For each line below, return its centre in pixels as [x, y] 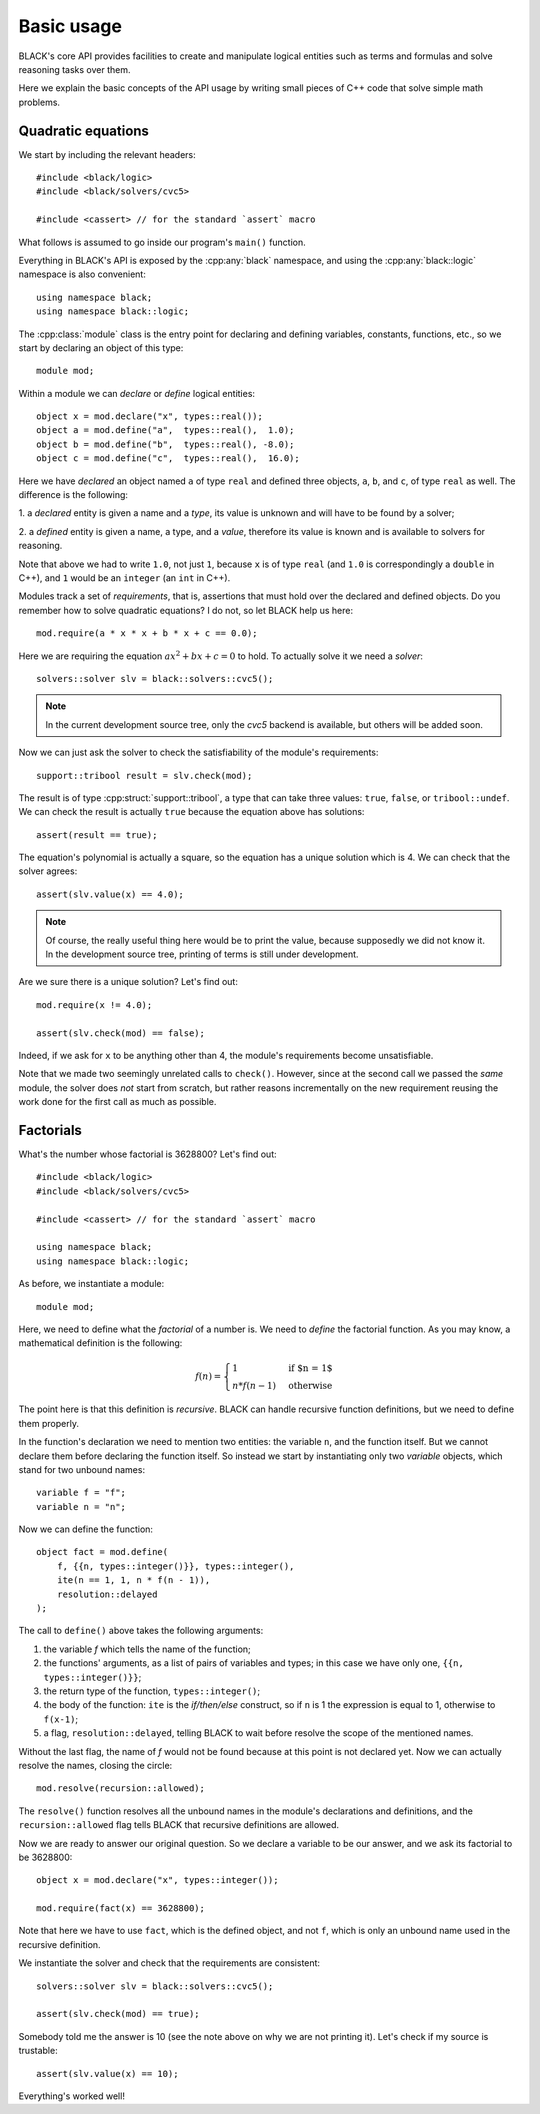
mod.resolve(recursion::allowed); [120, 1788]
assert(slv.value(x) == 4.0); [110, 894]
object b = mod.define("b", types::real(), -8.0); [165, 444]
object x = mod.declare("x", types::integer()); [157, 1880]
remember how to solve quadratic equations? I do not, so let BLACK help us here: [186, 610]
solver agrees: [48, 871]
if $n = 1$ [311, 1368]
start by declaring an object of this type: [101, 347]
